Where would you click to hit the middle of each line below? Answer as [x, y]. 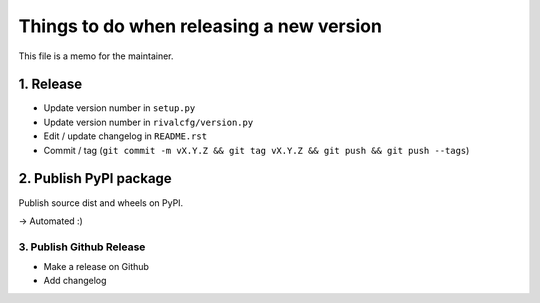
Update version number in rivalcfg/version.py [148, 122]
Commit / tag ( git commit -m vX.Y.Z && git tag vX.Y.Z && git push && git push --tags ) [256, 150]
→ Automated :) [51, 221]
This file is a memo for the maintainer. [96, 56]
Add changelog [75, 281]
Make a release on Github [96, 267]
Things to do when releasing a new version [200, 26]
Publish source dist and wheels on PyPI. [101, 202]
